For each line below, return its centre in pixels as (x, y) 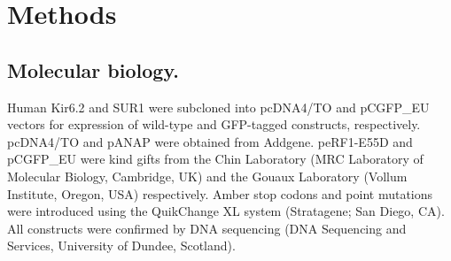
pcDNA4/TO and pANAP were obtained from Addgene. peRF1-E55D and (210, 141)
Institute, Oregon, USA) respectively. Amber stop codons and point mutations (220, 193)
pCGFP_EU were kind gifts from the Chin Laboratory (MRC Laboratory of (215, 159)
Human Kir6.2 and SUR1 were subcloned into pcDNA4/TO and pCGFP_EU (218, 107)
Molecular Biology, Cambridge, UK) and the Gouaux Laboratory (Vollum (207, 176)
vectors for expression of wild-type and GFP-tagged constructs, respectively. (214, 124)
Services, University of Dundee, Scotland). (121, 246)
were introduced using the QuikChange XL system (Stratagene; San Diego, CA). (226, 211)
